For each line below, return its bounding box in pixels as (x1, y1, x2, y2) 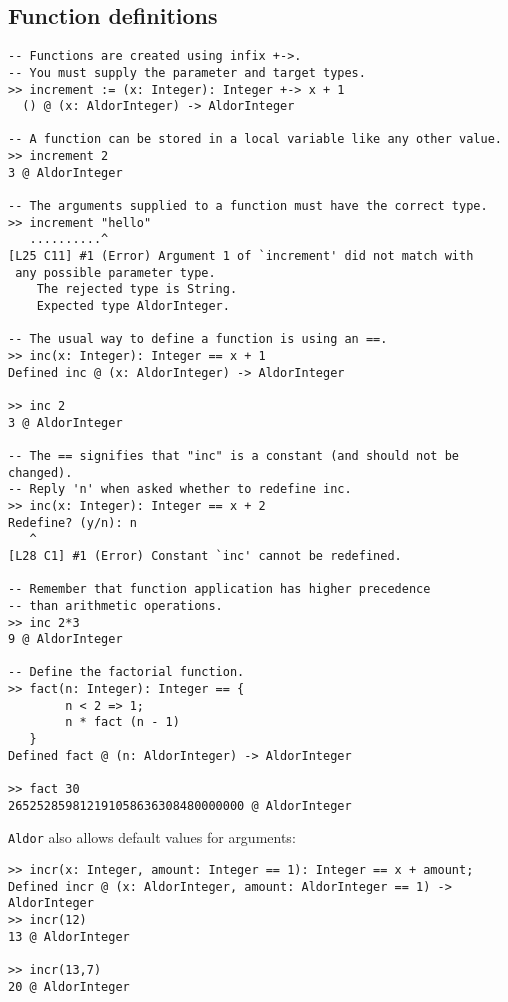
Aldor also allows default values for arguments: (8, 827, 296, 848)
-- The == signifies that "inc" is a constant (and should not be (8, 448, 460, 463)
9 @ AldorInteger (8, 632, 123, 647)
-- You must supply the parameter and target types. (8, 65, 366, 80)
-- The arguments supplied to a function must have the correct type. (8, 199, 488, 214)
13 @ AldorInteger (8, 929, 130, 944)
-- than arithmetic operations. (8, 598, 223, 613)
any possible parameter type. (15, 265, 216, 280)
